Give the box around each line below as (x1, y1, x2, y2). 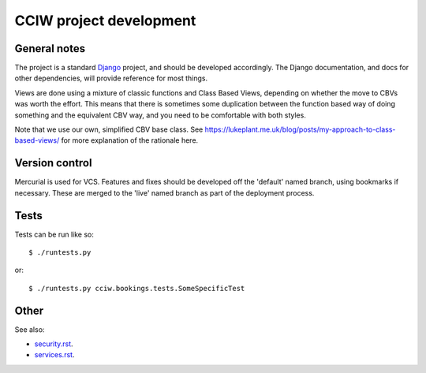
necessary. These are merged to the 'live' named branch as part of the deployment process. (14, 188, 315, 197)
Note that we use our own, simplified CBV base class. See (14, 125, 204, 134)
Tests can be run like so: (14, 229, 94, 239)
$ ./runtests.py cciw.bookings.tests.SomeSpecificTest (28, 284, 245, 293)
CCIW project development (14, 12, 196, 29)
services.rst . (34, 350, 75, 360)
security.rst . (34, 339, 74, 349)
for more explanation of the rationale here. (61, 136, 199, 145)
